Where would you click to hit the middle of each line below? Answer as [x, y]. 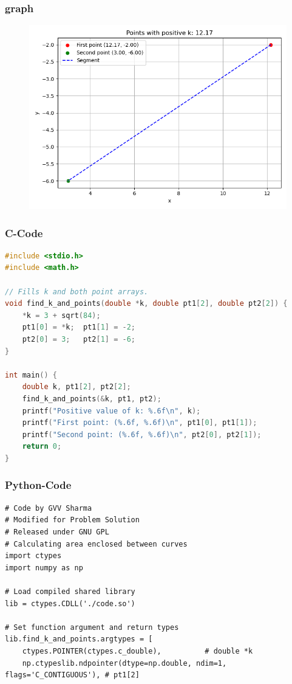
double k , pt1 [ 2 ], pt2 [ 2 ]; [76, 387]
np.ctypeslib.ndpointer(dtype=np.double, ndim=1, [124, 663]
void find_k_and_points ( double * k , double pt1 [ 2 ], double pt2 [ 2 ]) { [146, 304]
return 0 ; [42, 447]
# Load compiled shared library [70, 591]
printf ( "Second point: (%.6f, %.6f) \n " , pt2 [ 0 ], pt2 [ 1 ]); [142, 434]
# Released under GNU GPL [57, 532]
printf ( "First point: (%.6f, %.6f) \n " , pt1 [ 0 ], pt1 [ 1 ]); [140, 423]
